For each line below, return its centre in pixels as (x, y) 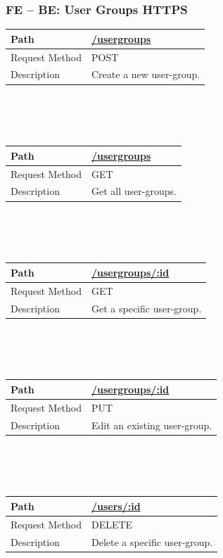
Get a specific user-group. (147, 308)
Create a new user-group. (146, 74)
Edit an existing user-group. (152, 425)
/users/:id (116, 506)
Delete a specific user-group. (152, 541)
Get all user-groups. (134, 191)
